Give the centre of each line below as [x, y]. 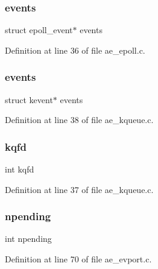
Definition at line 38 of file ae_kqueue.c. [79, 120]
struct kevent [29, 99]
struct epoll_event [39, 30]
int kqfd [20, 169]
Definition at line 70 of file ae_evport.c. [78, 259]
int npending [28, 239]
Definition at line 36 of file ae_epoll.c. [75, 50]
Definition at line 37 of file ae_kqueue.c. [79, 189]
